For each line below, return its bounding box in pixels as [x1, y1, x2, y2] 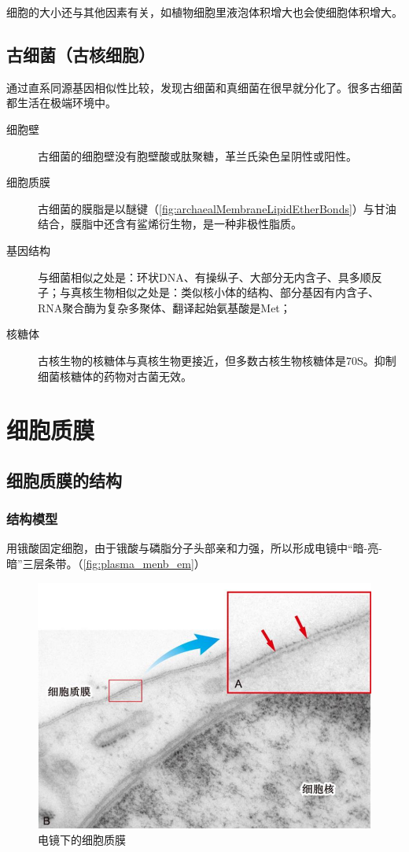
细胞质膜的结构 [6, 467, 122, 492]
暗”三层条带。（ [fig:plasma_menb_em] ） [6, 555, 205, 572]
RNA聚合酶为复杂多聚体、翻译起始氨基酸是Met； [38, 299, 291, 315]
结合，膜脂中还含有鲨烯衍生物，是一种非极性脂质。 [38, 216, 302, 232]
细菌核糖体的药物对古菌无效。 [38, 367, 192, 384]
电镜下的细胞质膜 [38, 831, 126, 847]
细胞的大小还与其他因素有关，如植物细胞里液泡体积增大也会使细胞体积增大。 [6, 4, 403, 20]
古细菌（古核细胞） [6, 42, 155, 66]
